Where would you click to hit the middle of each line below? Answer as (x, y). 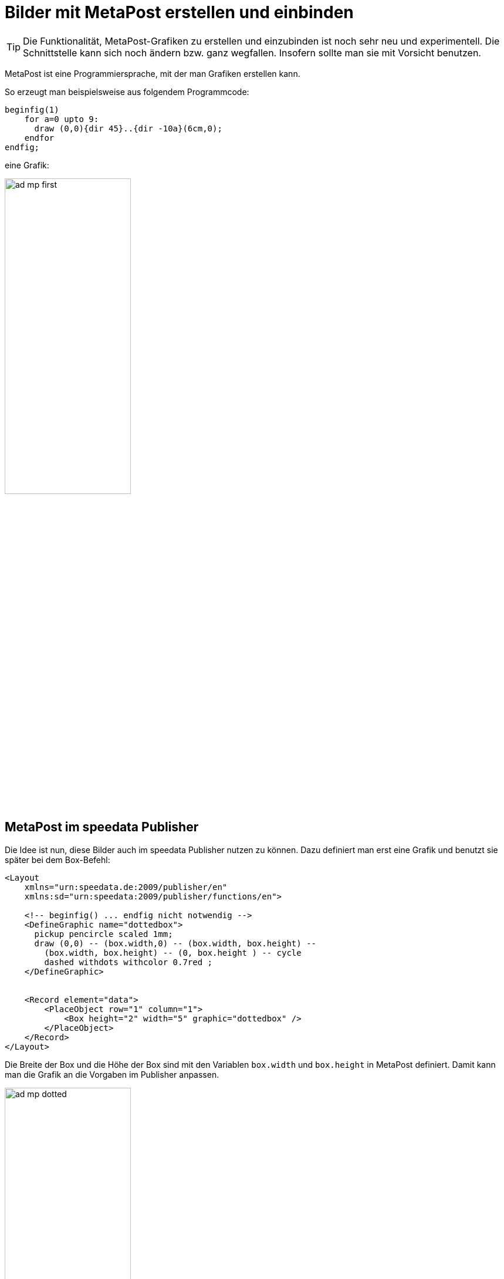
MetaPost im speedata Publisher (102, 827)
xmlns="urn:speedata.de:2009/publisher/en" (126, 887)
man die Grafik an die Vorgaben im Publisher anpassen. (112, 1074)
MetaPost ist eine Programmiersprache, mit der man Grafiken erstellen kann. (153, 73)
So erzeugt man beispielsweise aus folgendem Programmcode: (127, 92)
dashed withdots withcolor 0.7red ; (128, 962)
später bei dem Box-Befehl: (57, 860)
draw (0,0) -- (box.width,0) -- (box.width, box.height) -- (175, 943)
